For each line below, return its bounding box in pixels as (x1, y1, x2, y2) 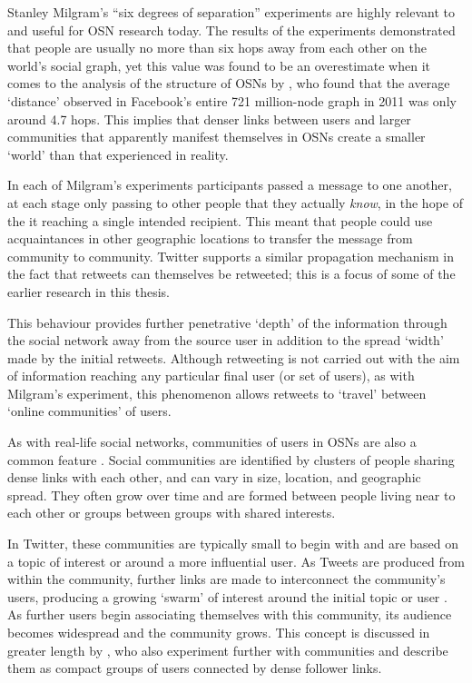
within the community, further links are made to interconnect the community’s (7, 569, 446, 589)
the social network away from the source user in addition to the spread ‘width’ (7, 331, 444, 350)
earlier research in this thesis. (7, 282, 170, 301)
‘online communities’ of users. (7, 401, 172, 421)
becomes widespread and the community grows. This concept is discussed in (7, 623, 430, 641)
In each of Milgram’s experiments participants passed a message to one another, (7, 175, 452, 194)
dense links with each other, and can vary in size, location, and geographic (7, 468, 421, 487)
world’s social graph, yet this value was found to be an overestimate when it (7, 55, 430, 74)
